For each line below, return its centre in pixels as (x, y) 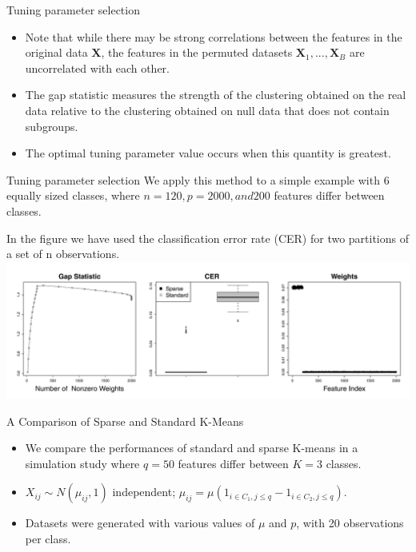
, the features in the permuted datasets (197, 52)
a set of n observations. (63, 254)
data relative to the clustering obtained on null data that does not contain (207, 110)
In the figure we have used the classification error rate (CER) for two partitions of (208, 238)
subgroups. (52, 126)
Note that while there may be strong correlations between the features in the (214, 36)
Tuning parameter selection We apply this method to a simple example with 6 (198, 179)
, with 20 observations (350, 523)
